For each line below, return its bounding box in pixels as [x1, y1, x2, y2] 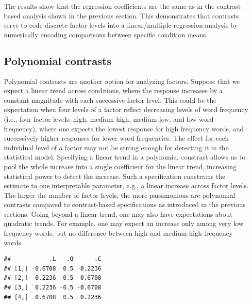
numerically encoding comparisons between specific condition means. [4, 29, 208, 39]
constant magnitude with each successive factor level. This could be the [4, 95, 217, 105]
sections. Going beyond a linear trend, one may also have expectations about [4, 208, 233, 219]
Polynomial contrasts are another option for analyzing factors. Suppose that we [4, 76, 240, 86]
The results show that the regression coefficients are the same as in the [4, 1, 215, 11]
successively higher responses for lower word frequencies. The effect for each [4, 133, 229, 143]
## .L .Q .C [4, 256, 101, 263]
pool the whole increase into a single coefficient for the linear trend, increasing [4, 161, 236, 171]
